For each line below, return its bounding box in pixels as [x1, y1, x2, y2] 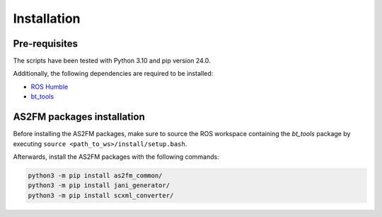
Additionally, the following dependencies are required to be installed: [13, 69, 214, 78]
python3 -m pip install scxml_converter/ [28, 191, 174, 199]
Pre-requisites [13, 38, 78, 50]
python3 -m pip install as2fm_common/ [28, 171, 163, 179]
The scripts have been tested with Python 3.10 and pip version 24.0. [13, 57, 212, 65]
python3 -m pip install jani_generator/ [28, 182, 170, 189]
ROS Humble [30, 82, 69, 91]
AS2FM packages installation [13, 111, 145, 123]
